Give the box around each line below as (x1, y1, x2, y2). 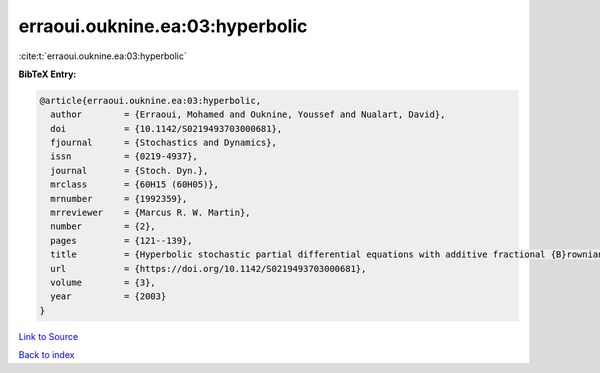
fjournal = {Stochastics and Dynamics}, (50, 137, 277, 149)
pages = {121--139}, (50, 235, 194, 246)
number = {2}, (50, 221, 157, 232)
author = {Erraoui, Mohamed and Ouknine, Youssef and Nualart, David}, (50, 109, 446, 120)
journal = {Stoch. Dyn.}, (50, 165, 209, 176)
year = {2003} (50, 291, 167, 302)
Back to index (18, 349, 75, 361)
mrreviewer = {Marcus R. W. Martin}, (50, 207, 251, 219)
